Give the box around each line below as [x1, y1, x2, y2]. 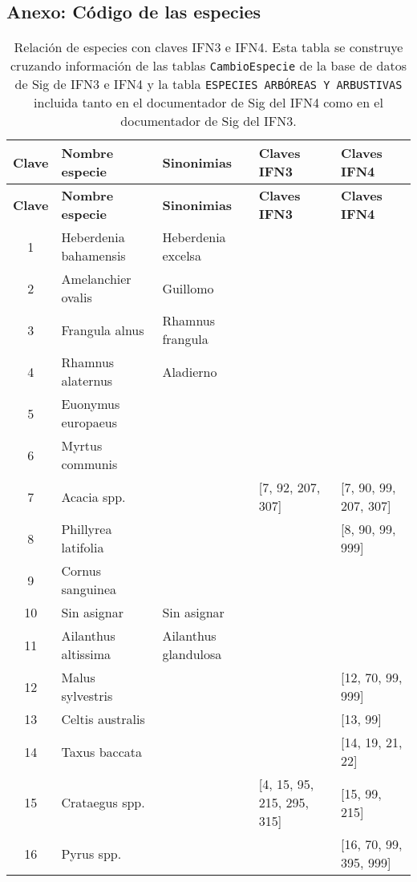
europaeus [61, 413, 117, 432]
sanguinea [61, 580, 117, 599]
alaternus [61, 371, 113, 390]
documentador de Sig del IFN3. [120, 111, 297, 131]
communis [61, 455, 118, 474]
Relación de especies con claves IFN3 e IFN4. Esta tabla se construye [14, 38, 403, 57]
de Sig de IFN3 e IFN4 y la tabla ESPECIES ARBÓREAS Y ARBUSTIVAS [14, 75, 403, 94]
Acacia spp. [61, 487, 126, 506]
